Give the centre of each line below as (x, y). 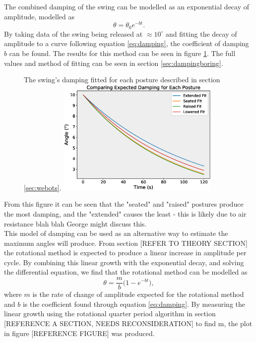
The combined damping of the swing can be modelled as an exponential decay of (127, 6)
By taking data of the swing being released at (73, 33)
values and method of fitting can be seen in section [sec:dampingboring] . (114, 63)
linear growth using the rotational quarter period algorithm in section (110, 313)
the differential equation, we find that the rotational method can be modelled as (126, 272)
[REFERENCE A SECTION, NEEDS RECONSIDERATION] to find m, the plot (128, 323)
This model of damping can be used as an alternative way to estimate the (116, 233)
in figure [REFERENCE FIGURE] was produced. (79, 333)
